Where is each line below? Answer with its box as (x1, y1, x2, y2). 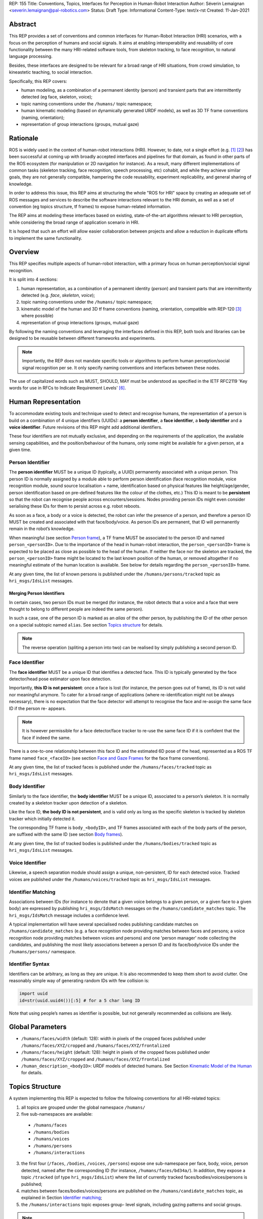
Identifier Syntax (9, 961, 50, 967)
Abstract (9, 20, 37, 29)
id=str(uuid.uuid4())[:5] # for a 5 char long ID (19, 998, 140, 1003)
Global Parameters (9, 1023, 67, 1031)
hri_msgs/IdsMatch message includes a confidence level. (9, 912, 130, 918)
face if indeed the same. (22, 734, 71, 741)
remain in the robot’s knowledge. (9, 526, 75, 531)
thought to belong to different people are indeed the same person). (9, 606, 144, 612)
